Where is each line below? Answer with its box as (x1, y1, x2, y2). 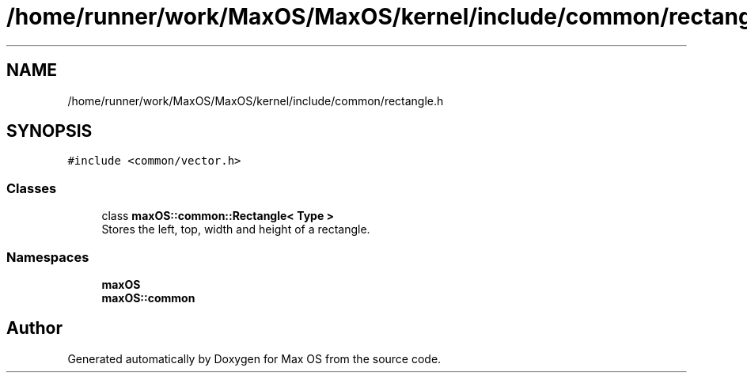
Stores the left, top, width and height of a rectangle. (101, 222, 370, 237)
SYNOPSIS (6, 121, 93, 142)
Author (6, 318, 63, 339)
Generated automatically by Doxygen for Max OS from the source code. (67, 351, 442, 366)
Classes (6, 180, 57, 196)
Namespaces (6, 248, 89, 265)
